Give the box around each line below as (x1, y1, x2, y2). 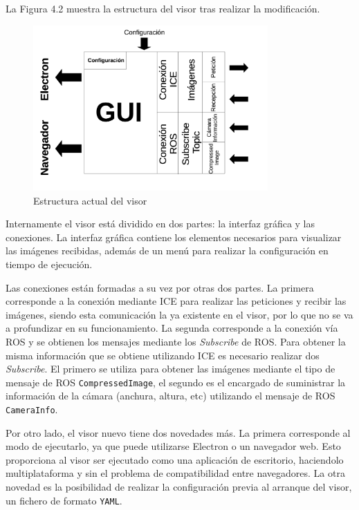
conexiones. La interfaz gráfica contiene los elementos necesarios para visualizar (6, 229, 342, 244)
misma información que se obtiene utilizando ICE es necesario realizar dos (6, 348, 320, 362)
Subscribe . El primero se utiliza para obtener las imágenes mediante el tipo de (6, 361, 335, 376)
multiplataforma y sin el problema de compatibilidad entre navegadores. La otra (6, 466, 345, 480)
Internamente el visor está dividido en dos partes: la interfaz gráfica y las (6, 216, 315, 231)
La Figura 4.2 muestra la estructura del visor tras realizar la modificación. (6, 1, 320, 15)
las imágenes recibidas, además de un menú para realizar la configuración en (6, 243, 329, 258)
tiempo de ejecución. (6, 257, 93, 272)
